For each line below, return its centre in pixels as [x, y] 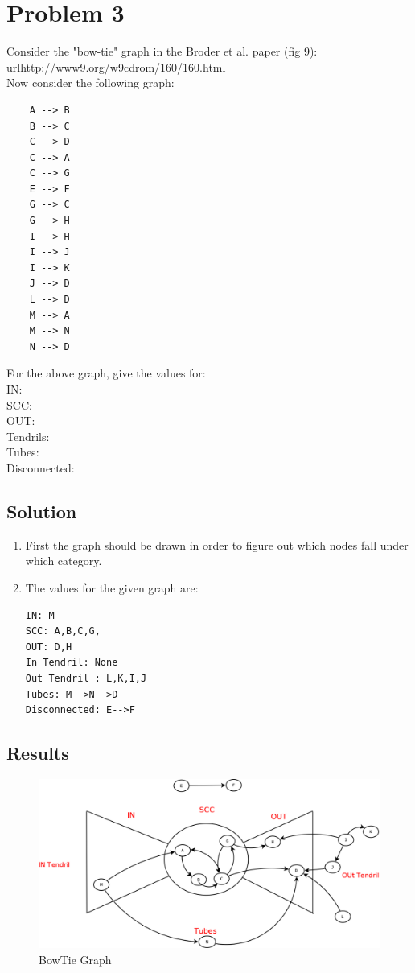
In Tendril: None [72, 663]
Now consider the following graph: [90, 82]
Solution [42, 511]
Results [38, 753]
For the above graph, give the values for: [106, 373]
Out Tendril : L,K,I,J [86, 678]
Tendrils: [28, 436]
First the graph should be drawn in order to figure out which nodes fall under [217, 544]
